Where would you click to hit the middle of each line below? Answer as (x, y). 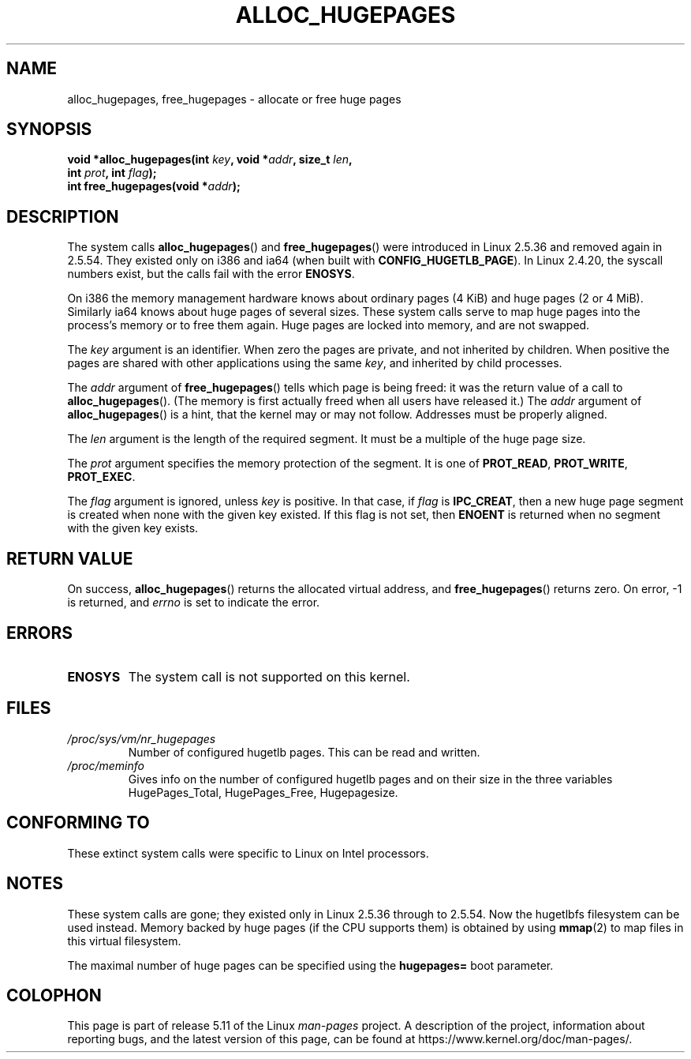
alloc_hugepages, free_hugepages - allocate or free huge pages (234, 99)
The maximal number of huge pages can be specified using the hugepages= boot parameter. (310, 965)
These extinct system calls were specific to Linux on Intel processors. (248, 853)
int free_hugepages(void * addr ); (154, 186)
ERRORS (40, 633)
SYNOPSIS (49, 130)
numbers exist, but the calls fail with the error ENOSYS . (211, 274)
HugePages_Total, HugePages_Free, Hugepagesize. (263, 792)
